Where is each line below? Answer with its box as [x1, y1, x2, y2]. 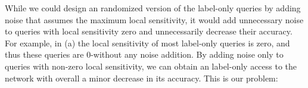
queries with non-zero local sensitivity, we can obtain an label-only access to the [5, 59, 297, 72]
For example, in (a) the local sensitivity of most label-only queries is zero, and [5, 36, 290, 49]
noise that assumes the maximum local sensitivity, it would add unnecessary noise [5, 13, 304, 26]
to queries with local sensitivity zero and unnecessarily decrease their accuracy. [5, 25, 293, 37]
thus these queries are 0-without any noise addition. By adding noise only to [5, 48, 284, 61]
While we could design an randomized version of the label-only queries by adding [5, 2, 301, 14]
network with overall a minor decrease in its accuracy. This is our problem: [5, 71, 278, 84]
